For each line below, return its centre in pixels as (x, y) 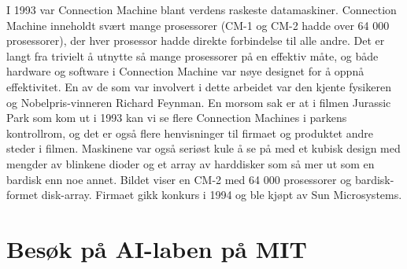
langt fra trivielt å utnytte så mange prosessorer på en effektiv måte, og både (192, 55)
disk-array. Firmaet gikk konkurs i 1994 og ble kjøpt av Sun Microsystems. (222, 195)
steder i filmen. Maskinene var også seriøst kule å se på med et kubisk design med (203, 148)
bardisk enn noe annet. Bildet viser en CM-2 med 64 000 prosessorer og (179, 179)
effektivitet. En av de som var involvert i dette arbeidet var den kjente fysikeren (199, 86)
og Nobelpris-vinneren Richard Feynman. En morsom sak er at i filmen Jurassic (199, 102)
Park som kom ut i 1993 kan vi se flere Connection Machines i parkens (177, 118)
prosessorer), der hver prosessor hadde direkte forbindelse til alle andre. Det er (196, 41)
